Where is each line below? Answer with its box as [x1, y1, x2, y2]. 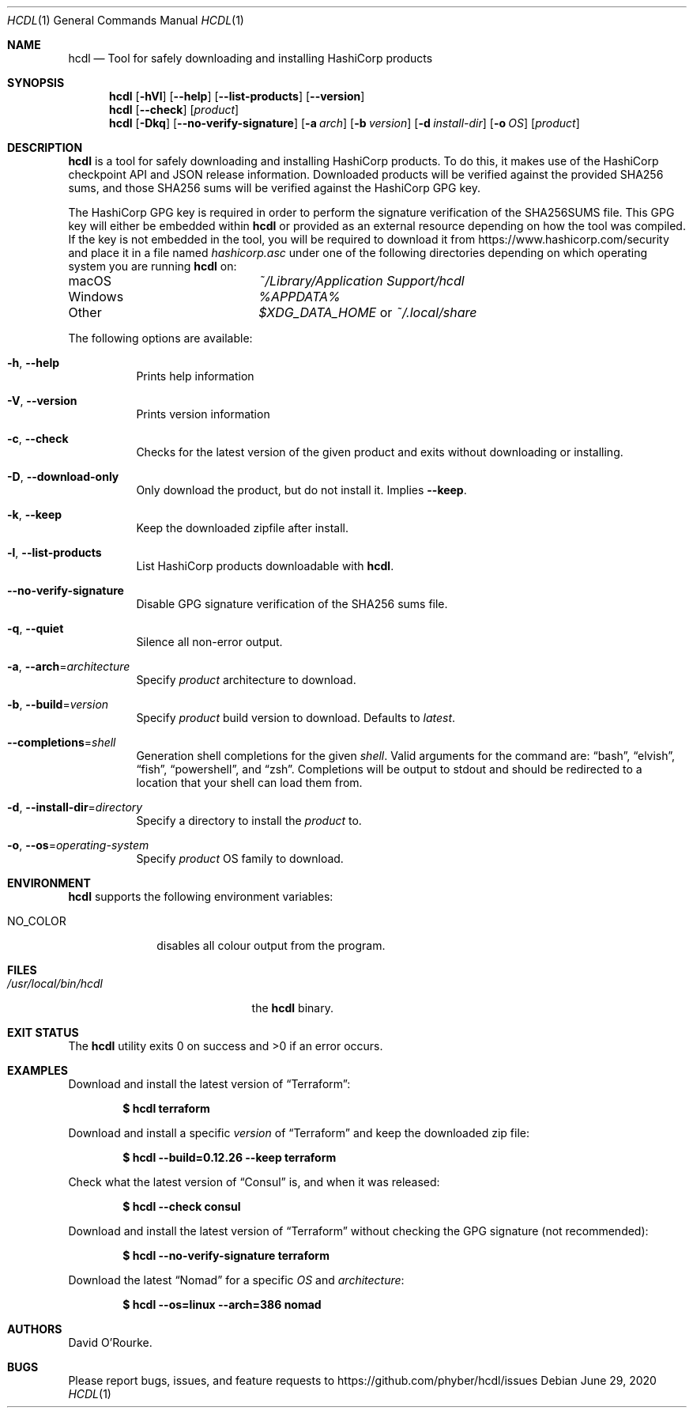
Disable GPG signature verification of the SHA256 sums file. [136, 597, 448, 611]
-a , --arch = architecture [7, 660, 130, 673]
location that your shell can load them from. [136, 776, 363, 789]
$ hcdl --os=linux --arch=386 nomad [122, 1298, 322, 1311]
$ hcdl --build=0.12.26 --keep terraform [122, 1151, 337, 1164]
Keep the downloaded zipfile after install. [136, 521, 349, 535]
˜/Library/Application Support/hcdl [258, 273, 465, 289]
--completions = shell [7, 735, 116, 749]
